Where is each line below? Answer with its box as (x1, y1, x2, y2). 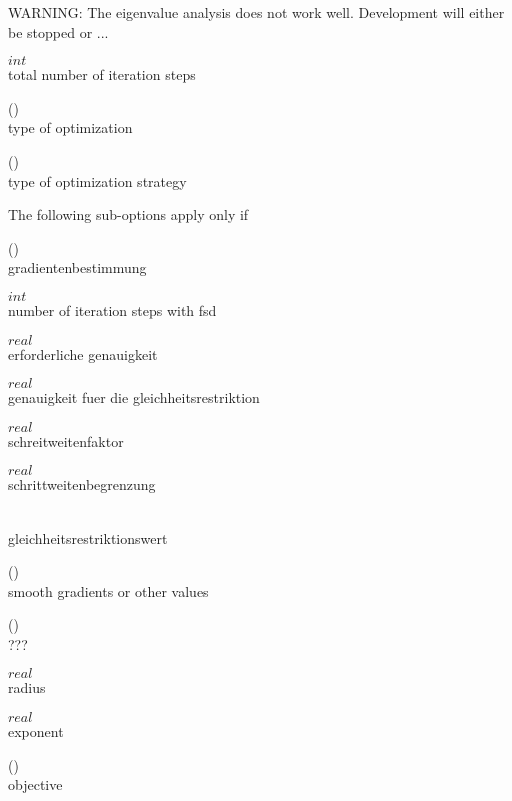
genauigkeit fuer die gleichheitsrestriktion (8, 387, 260, 408)
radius (8, 677, 46, 698)
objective (8, 774, 63, 795)
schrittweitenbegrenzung (8, 474, 156, 495)
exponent (8, 721, 64, 742)
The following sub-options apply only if (8, 204, 249, 225)
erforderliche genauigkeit (8, 343, 158, 364)
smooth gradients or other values (8, 580, 209, 601)
